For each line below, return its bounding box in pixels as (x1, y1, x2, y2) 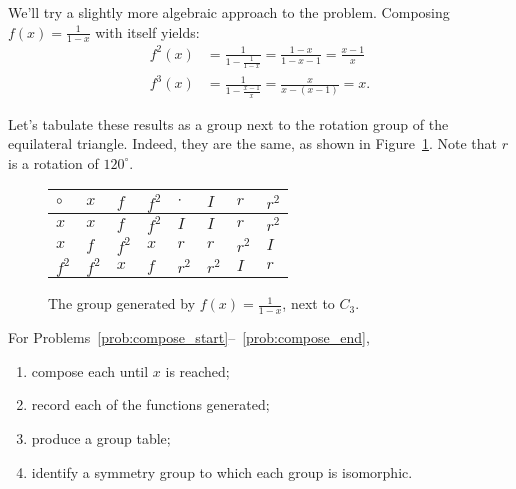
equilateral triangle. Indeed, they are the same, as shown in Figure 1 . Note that (8, 133, 498, 154)
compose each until (31, 360, 149, 381)
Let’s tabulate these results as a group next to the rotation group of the (8, 113, 449, 134)
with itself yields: (95, 21, 200, 42)
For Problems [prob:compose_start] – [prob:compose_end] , (8, 327, 370, 348)
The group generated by (48, 293, 196, 314)
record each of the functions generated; (31, 394, 270, 415)
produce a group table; (31, 427, 171, 448)
